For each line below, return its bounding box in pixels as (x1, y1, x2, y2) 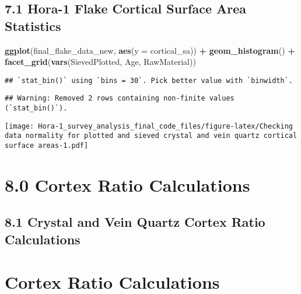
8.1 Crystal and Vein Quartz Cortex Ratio (5, 213, 265, 231)
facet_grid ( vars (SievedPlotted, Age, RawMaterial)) (5, 56, 196, 68)
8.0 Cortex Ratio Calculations (5, 172, 250, 196)
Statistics (5, 16, 61, 34)
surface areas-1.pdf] (5, 141, 89, 150)
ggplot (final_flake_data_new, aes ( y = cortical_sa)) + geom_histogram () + (5, 44, 295, 56)
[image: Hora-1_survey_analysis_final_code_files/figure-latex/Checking (5, 122, 293, 130)
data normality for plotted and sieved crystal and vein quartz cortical (5, 132, 297, 140)
